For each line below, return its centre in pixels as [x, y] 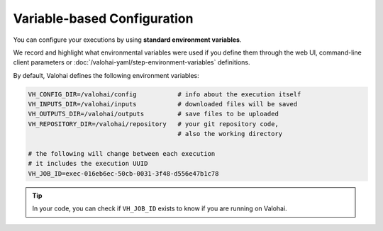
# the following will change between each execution [122, 154]
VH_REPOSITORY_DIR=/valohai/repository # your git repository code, [154, 124]
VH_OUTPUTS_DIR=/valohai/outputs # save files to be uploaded [154, 114]
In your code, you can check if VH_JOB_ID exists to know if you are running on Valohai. [160, 208]
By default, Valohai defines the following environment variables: [106, 75]
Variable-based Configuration [103, 18]
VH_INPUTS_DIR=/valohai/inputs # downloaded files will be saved [163, 104]
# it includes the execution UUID [88, 164]
